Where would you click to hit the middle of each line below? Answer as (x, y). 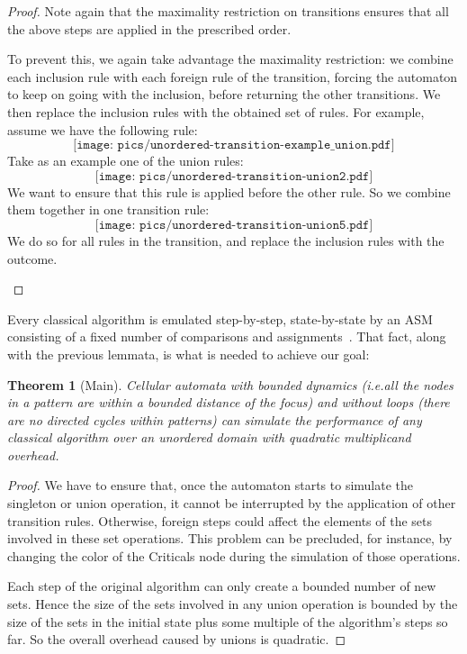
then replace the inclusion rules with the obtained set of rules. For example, (216, 111)
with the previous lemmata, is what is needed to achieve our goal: (189, 354)
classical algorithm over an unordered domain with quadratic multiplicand (209, 437)
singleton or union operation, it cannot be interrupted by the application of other (232, 503)
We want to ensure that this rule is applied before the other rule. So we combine (229, 191)
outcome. (32, 258)
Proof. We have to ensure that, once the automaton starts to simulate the (211, 485)
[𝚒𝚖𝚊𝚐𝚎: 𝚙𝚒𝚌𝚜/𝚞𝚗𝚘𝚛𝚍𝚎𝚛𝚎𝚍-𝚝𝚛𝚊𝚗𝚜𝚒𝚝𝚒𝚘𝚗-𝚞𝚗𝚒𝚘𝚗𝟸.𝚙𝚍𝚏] (234, 176)
